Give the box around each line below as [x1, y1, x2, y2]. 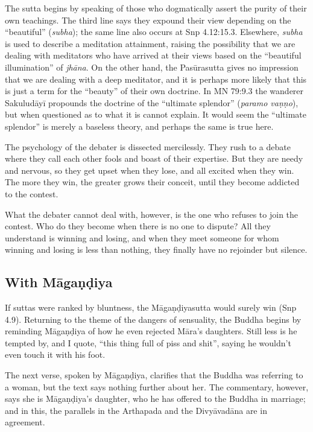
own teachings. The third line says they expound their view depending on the [5, 13, 291, 26]
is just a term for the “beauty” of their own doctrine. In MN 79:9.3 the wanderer [5, 84, 304, 97]
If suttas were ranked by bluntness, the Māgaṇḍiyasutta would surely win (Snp [5, 301, 297, 314]
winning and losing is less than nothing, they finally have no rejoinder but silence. [5, 243, 308, 256]
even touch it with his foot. [5, 348, 106, 361]
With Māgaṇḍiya [5, 273, 113, 291]
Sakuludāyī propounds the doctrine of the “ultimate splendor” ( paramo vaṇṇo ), [5, 96, 299, 109]
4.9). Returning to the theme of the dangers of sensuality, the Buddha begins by [5, 313, 302, 325]
